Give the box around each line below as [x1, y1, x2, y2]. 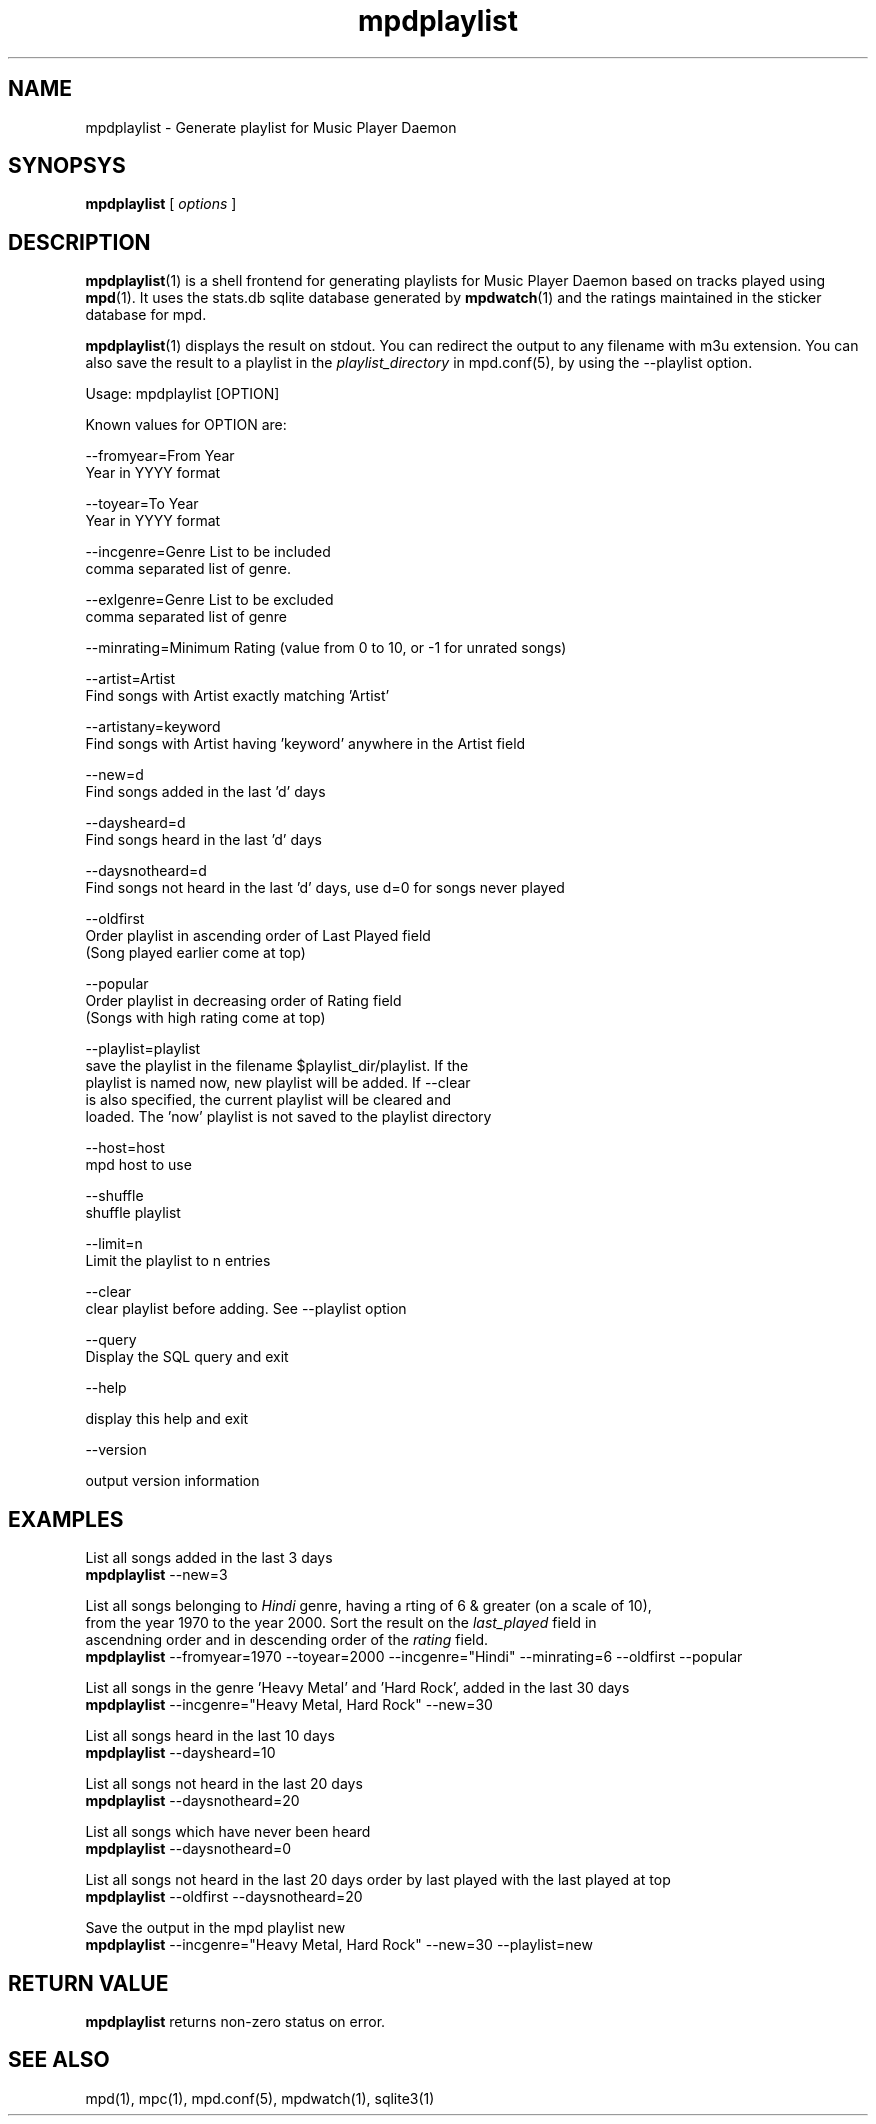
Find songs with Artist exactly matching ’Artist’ [85, 687, 390, 705]
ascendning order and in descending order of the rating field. [85, 1631, 489, 1649]
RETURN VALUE [8, 1970, 169, 1996]
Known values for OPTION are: [85, 416, 287, 434]
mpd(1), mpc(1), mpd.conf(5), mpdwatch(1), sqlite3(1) [85, 2089, 435, 2107]
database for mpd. [85, 306, 207, 324]
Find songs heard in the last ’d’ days [85, 831, 322, 849]
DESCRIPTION [8, 229, 151, 255]
